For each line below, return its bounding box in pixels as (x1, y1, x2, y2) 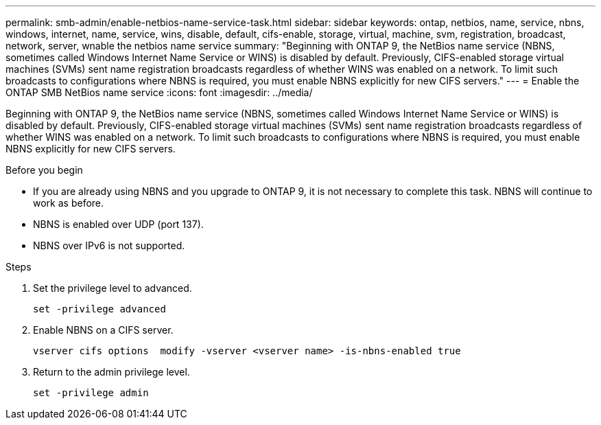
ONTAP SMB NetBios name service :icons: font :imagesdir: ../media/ (5, 87, 313, 98)
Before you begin (5, 164, 83, 176)
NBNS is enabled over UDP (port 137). (33, 218, 204, 230)
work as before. (33, 197, 104, 209)
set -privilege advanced (33, 303, 166, 314)
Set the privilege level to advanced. (33, 282, 192, 294)
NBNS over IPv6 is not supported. (33, 240, 185, 251)
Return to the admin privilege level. (33, 366, 190, 378)
